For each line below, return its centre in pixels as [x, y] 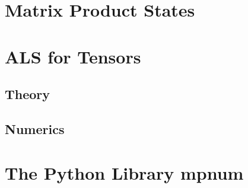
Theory [28, 94]
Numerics [35, 128]
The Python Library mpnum [124, 172]
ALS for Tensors [73, 56]
